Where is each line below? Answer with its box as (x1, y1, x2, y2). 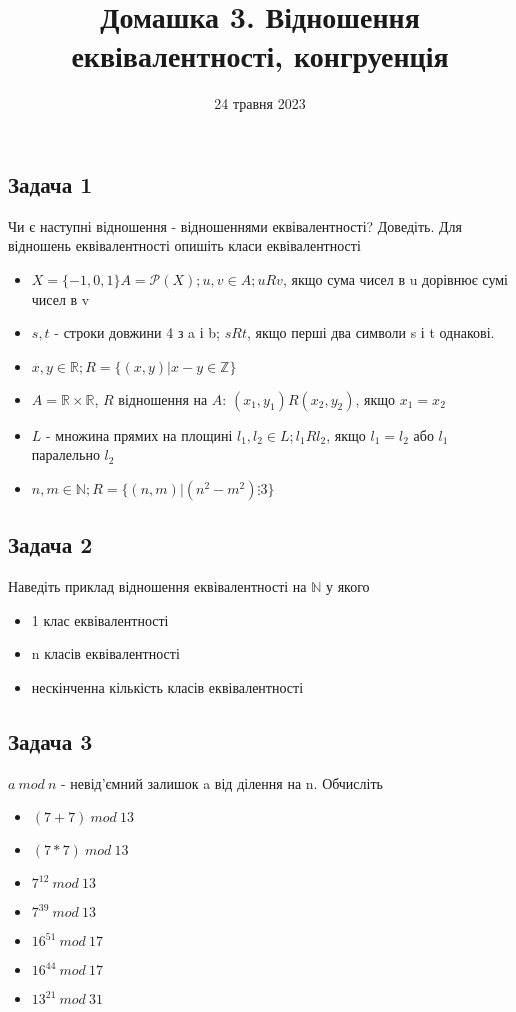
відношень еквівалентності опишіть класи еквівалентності (8, 235, 361, 256)
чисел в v (31, 288, 90, 309)
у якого (325, 576, 370, 597)
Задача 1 (8, 168, 93, 199)
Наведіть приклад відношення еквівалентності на (8, 576, 307, 597)
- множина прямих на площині (46, 424, 233, 445)
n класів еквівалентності (31, 643, 180, 664)
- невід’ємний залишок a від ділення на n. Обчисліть (61, 772, 383, 793)
